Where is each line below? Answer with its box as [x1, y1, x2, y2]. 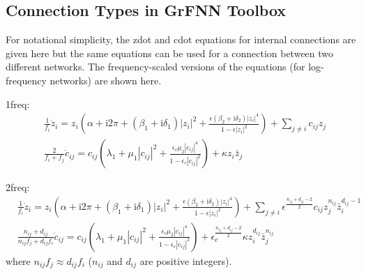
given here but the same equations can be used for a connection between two [6, 45, 334, 60]
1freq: [6, 96, 30, 111]
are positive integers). [139, 253, 232, 268]
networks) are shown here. [49, 73, 162, 87]
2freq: [6, 180, 30, 195]
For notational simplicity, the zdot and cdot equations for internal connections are [6, 32, 356, 47]
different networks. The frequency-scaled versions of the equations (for [6, 59, 305, 74]
